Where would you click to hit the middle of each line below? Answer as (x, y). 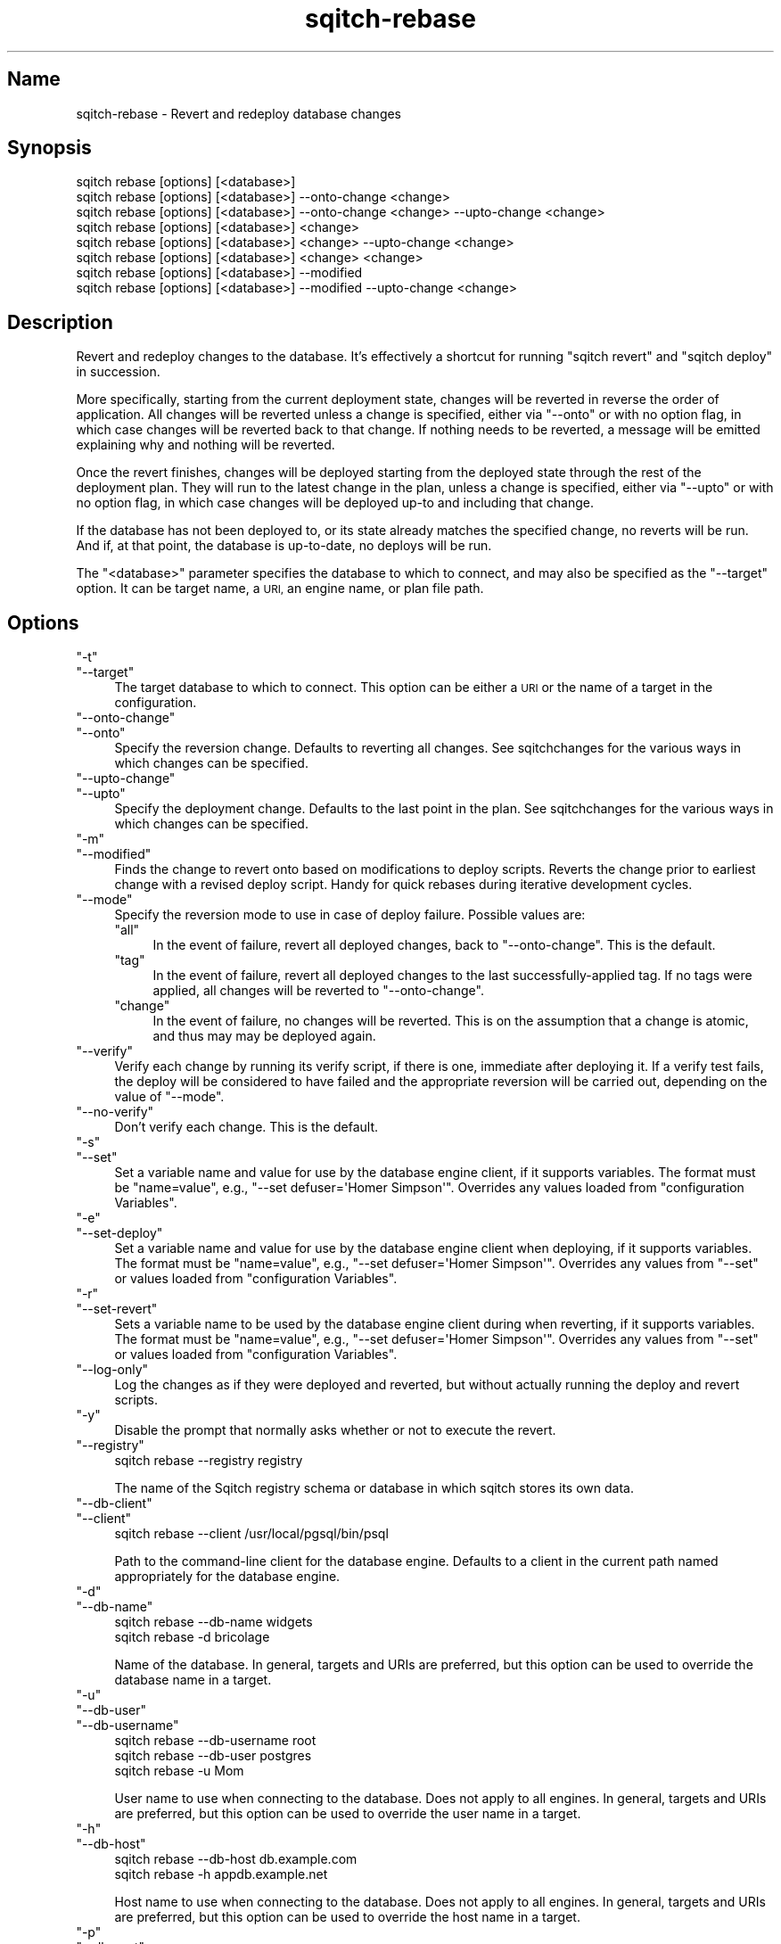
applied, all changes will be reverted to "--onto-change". (318, 991)
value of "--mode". (169, 1097)
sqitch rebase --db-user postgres (213, 1756)
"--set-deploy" (119, 1233)
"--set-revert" (117, 1309)
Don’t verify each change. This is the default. (247, 1127)
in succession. (118, 372)
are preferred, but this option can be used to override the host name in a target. (347, 1917)
